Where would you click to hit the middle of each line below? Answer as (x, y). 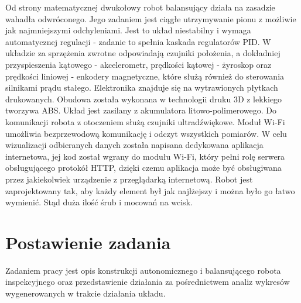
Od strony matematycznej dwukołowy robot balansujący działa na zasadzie (140, 7)
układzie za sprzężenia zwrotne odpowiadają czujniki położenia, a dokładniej (143, 53)
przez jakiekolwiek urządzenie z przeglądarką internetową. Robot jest (129, 179)
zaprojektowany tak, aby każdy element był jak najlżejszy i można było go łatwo (150, 190)
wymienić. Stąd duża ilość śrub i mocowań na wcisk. (99, 202)
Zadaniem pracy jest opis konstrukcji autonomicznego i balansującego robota (143, 270)
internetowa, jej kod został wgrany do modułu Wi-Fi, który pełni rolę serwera (145, 156)
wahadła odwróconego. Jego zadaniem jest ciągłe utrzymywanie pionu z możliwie (151, 18)
